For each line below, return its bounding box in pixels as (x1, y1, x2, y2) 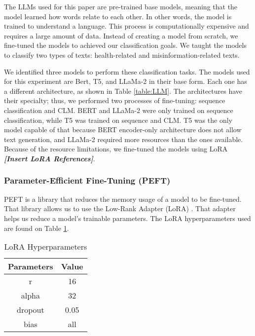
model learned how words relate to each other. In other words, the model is (4, 11, 232, 21)
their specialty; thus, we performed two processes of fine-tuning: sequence (4, 95, 225, 106)
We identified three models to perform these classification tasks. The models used (4, 66, 250, 76)
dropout (17, 304, 44, 316)
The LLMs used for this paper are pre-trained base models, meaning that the (4, 1, 238, 11)
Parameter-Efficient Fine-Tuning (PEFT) (4, 174, 171, 187)
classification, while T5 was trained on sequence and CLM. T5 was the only (4, 114, 232, 125)
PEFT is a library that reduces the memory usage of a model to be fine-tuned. (4, 193, 242, 204)
